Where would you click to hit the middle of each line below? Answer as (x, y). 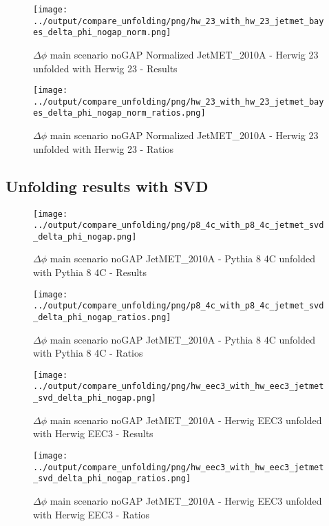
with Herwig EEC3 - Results (93, 433)
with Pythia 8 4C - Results (90, 272)
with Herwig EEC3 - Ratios (92, 514)
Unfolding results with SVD (107, 186)
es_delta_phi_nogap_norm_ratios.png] (119, 113)
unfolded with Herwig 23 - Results (105, 68)
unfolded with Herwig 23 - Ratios (104, 148)
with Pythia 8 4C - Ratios (88, 353)
